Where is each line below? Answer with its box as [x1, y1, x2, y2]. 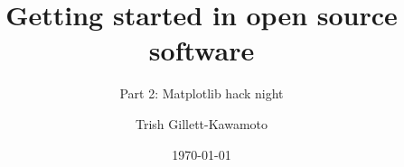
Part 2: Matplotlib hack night [119, 84, 284, 103]
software [148, 32, 255, 69]
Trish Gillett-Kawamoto [135, 114, 268, 133]
